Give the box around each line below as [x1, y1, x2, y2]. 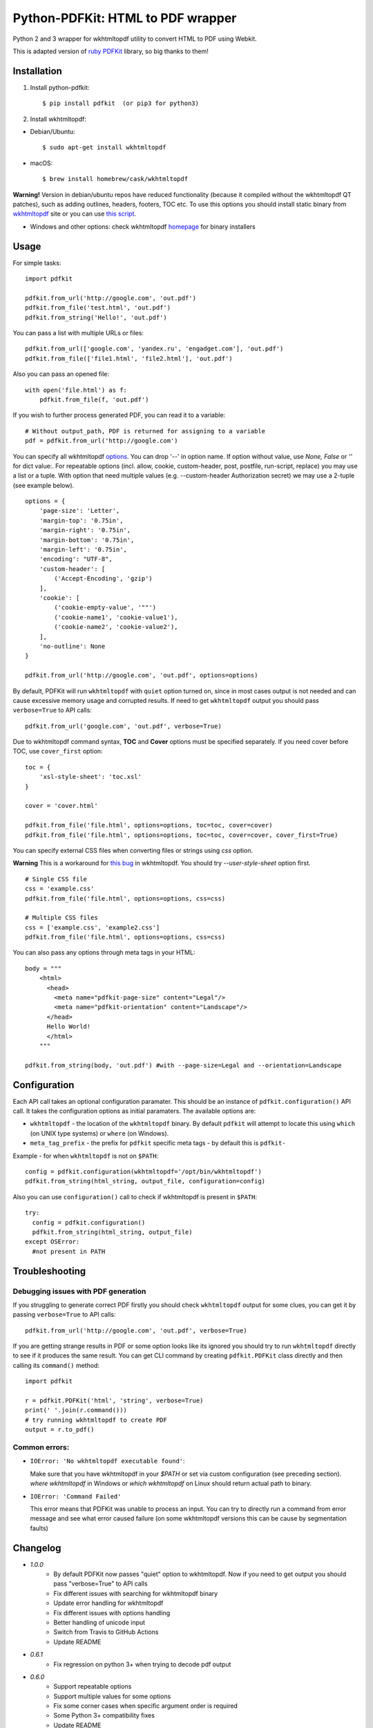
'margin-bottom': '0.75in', [39, 536, 135, 544]
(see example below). [12, 481, 75, 489]
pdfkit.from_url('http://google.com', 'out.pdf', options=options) [25, 671, 258, 679]
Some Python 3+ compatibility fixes [53, 1711, 155, 1720]
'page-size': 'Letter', [39, 507, 120, 515]
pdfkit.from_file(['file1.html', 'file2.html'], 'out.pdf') [25, 355, 233, 362]
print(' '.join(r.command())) [25, 1407, 128, 1414]
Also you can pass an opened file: [12, 370, 110, 378]
